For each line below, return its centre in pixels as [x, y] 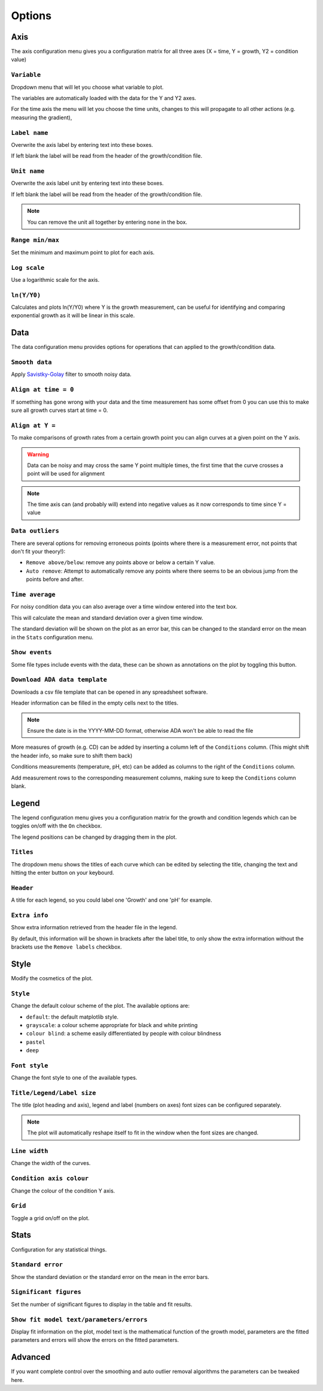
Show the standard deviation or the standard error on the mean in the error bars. [110, 1276]
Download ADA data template [59, 680]
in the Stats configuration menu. [52, 637]
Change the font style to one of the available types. [74, 1078]
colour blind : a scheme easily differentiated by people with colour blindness [124, 1034]
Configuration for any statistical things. [59, 1250]
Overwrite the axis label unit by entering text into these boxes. [87, 183]
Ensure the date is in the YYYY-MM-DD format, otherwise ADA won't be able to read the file [140, 730]
